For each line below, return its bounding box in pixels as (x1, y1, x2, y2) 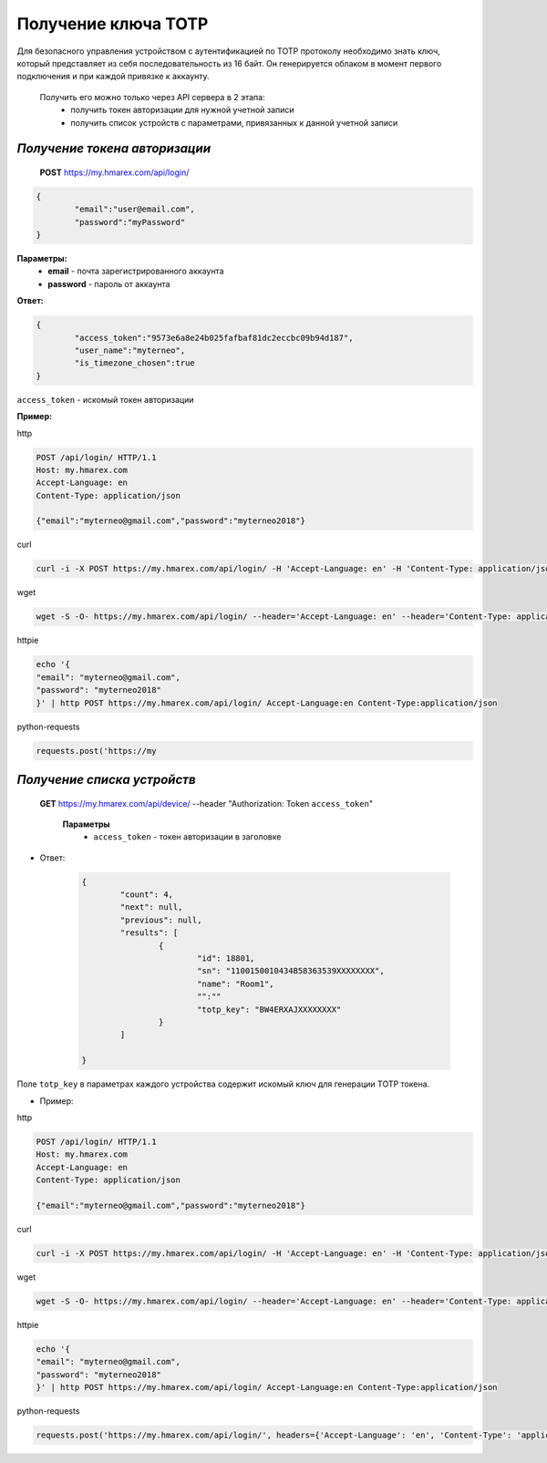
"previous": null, (119, 914, 202, 925)
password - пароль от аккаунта (47, 278, 170, 289)
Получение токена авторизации (16, 141, 212, 157)
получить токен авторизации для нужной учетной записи (70, 105, 295, 116)
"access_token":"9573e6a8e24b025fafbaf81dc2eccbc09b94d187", (74, 333, 354, 343)
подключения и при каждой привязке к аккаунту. (16, 71, 210, 82)
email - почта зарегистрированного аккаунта (47, 265, 224, 277)
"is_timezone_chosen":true (74, 358, 195, 368)
